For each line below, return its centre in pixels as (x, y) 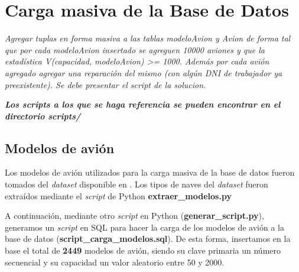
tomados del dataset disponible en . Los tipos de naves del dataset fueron (136, 184)
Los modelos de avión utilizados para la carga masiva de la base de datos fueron (150, 172)
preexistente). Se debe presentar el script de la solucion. (105, 84)
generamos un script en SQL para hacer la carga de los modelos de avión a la (145, 227)
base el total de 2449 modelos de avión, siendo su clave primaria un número (143, 250)
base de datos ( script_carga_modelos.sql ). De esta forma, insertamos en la (148, 239)
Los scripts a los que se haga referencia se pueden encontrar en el (143, 104)
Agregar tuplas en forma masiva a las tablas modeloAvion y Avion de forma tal (148, 38)
